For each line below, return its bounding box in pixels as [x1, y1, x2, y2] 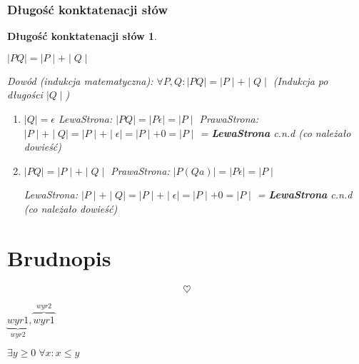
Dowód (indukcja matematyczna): [7, 73, 153, 88]
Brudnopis [7, 243, 111, 272]
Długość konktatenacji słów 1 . [7, 29, 157, 44]
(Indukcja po [273, 73, 328, 88]
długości [7, 87, 43, 102]
